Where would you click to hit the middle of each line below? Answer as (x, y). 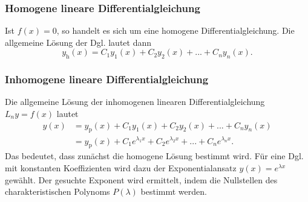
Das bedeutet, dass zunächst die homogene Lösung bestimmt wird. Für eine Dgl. (154, 156)
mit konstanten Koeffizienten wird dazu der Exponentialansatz (121, 167)
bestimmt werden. (174, 191)
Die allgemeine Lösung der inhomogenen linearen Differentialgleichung (135, 102)
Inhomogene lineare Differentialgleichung (107, 79)
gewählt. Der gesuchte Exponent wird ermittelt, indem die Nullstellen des (141, 179)
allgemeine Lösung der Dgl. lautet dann (78, 42)
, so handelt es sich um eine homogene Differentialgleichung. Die (175, 30)
